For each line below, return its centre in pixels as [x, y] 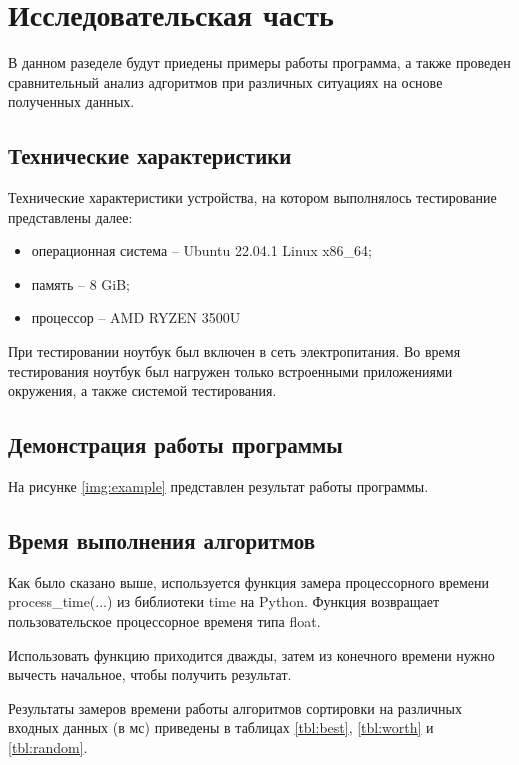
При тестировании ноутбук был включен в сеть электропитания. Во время [234, 351]
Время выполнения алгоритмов [161, 540]
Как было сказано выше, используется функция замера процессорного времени [248, 581]
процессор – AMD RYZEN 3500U [136, 317]
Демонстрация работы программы [175, 444]
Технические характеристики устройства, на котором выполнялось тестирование [252, 197]
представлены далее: [70, 216]
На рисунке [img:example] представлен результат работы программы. [218, 486]
